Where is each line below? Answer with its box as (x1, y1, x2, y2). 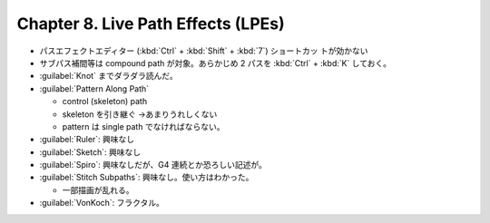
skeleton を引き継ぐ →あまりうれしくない (62, 109, 218, 120)
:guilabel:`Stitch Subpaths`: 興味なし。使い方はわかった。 (39, 172, 254, 183)
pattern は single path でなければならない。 (62, 121, 225, 131)
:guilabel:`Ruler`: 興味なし (39, 134, 135, 145)
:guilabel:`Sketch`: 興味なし (39, 146, 141, 158)
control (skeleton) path (62, 96, 148, 107)
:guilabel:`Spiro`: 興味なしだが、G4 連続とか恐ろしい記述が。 (39, 160, 267, 170)
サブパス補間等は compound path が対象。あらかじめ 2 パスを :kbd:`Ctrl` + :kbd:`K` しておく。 (39, 57, 392, 68)
